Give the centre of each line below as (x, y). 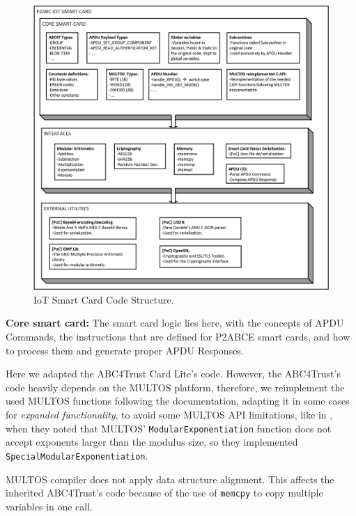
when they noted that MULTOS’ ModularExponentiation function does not (169, 428)
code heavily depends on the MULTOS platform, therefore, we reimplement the (175, 387)
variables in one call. (49, 506)
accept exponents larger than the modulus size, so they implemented (152, 442)
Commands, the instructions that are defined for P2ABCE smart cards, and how (178, 337)
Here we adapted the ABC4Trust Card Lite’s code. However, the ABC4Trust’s (173, 374)
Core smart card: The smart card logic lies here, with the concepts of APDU (175, 323)
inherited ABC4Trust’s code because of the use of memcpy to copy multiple (164, 493)
